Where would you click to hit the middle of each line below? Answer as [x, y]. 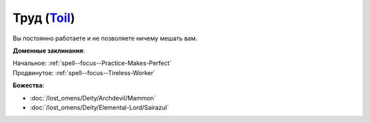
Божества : [28, 85]
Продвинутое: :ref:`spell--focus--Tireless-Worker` [84, 72]
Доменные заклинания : [49, 51]
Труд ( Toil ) [44, 18]
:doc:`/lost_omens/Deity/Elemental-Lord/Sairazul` [99, 107]
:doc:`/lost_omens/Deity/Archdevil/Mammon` [93, 98]
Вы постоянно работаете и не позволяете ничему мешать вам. [105, 38]
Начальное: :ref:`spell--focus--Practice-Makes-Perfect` [92, 63]
